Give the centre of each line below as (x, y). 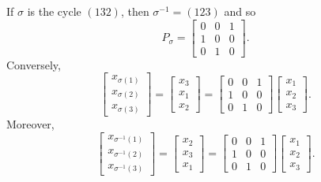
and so (240, 11)
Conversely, (34, 64)
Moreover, (30, 123)
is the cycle (54, 11)
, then (135, 11)
